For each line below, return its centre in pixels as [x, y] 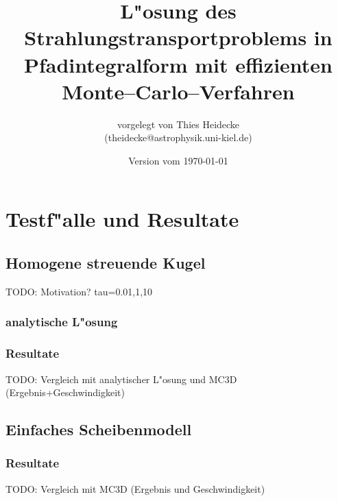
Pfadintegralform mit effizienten [178, 64]
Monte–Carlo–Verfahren [178, 91]
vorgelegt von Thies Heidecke [178, 124]
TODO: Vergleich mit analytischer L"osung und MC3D [121, 379]
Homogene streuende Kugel [106, 263]
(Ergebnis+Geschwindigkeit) [65, 392]
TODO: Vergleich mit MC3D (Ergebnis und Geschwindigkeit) [135, 488]
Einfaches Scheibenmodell [99, 429]
